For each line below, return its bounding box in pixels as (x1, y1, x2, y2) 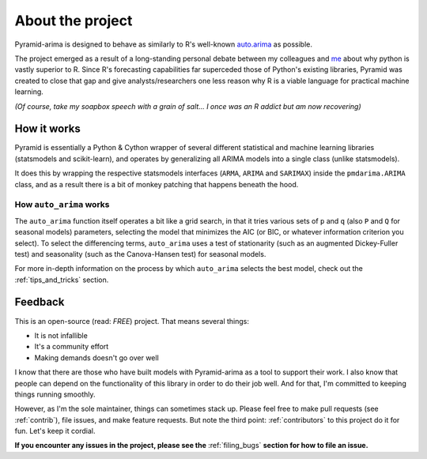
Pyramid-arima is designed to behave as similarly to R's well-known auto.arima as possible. (14, 40, 312, 49)
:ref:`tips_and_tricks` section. (14, 275, 109, 284)
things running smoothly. (14, 389, 96, 399)
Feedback (14, 295, 65, 309)
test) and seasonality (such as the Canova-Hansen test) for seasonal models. (14, 249, 266, 258)
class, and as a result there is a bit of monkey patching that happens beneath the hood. (14, 179, 299, 189)
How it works (14, 122, 81, 136)
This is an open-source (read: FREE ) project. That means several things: (14, 316, 249, 325)
